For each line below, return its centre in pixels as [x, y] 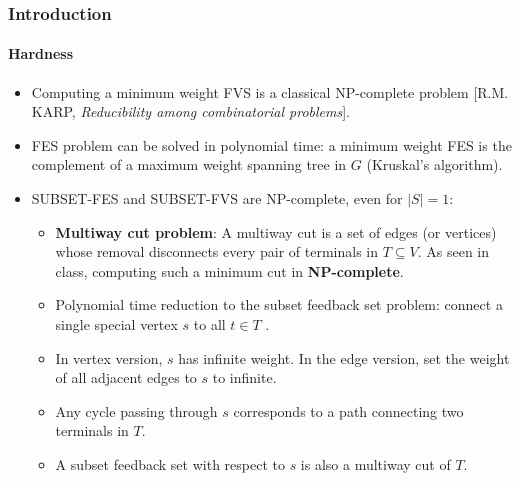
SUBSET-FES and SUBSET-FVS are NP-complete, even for [217, 198]
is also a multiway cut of [375, 463]
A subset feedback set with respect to [170, 463]
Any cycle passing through [136, 410]
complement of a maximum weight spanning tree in [189, 164]
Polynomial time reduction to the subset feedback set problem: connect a [279, 304]
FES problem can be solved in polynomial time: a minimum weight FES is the [271, 144]
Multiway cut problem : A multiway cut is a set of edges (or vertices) [276, 231]
